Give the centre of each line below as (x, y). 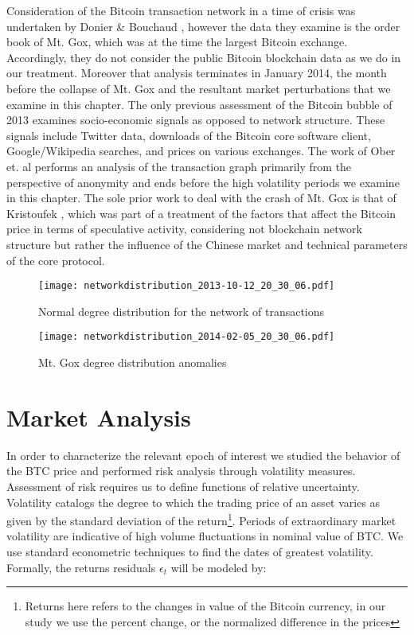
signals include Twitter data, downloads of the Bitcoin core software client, (189, 135)
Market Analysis (99, 417)
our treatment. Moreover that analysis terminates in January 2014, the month (197, 73)
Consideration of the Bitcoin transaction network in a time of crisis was (181, 10)
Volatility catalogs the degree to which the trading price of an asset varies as (193, 502)
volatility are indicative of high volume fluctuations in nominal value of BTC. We (205, 536)
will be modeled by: (219, 567)
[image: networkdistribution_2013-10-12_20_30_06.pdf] (187, 286)
